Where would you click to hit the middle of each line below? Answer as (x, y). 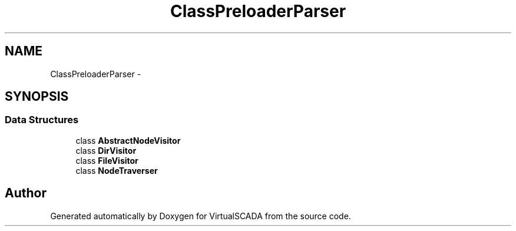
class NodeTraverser (117, 170)
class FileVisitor (107, 160)
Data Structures (42, 120)
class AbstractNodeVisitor (128, 140)
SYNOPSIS (37, 97)
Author (26, 193)
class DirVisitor (106, 150)
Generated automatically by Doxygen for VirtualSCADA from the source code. (201, 216)
